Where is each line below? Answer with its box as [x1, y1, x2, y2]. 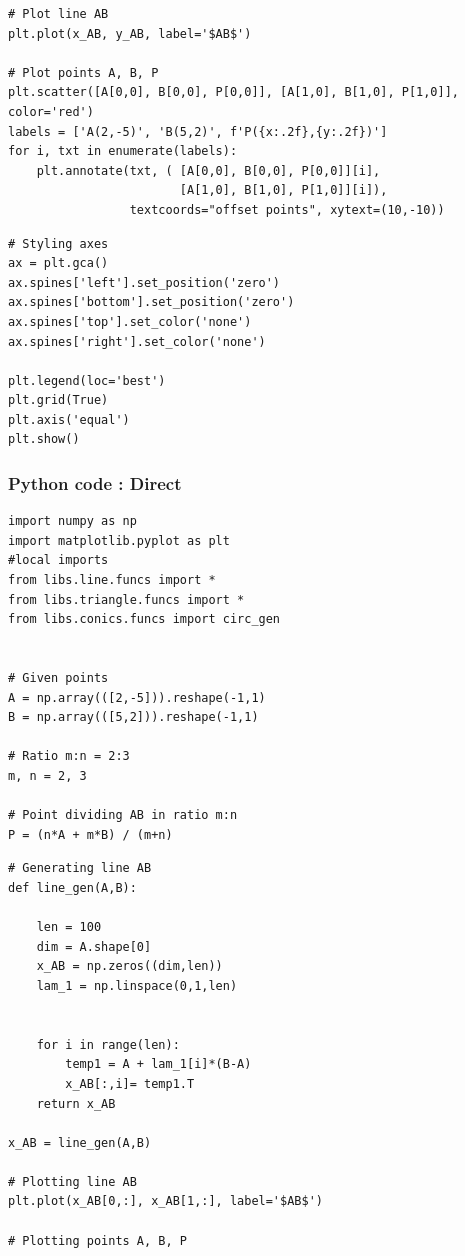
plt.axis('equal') [8, 412, 130, 427]
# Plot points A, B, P [8, 65, 159, 80]
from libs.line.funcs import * [8, 573, 216, 588]
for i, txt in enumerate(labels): [8, 144, 238, 159]
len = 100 [36, 920, 102, 935]
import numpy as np [8, 514, 137, 529]
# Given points [8, 671, 109, 686]
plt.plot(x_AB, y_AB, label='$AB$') [8, 26, 252, 41]
